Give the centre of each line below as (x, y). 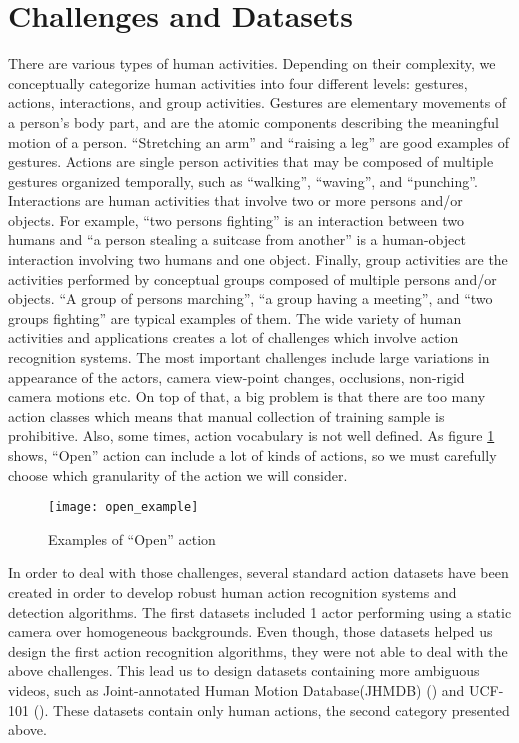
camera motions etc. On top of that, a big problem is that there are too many (247, 396)
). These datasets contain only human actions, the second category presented (274, 709)
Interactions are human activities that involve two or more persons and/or (235, 200)
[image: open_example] (123, 507)
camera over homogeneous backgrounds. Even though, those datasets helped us (250, 631)
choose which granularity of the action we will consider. (178, 474)
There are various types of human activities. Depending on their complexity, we (252, 63)
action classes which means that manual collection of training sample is (226, 415)
